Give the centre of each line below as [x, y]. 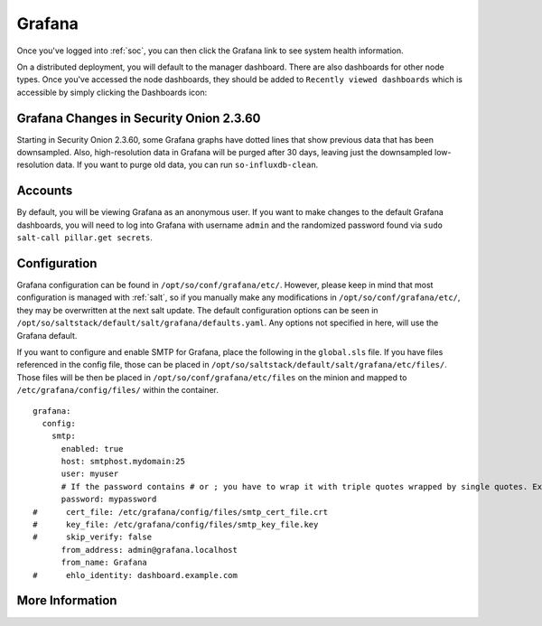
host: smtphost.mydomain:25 [123, 462]
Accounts [45, 191]
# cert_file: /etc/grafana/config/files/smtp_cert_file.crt [181, 512]
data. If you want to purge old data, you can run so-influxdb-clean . [187, 165]
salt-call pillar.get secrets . [85, 238]
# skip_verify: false [93, 537]
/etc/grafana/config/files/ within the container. [117, 390]
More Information [67, 601]
